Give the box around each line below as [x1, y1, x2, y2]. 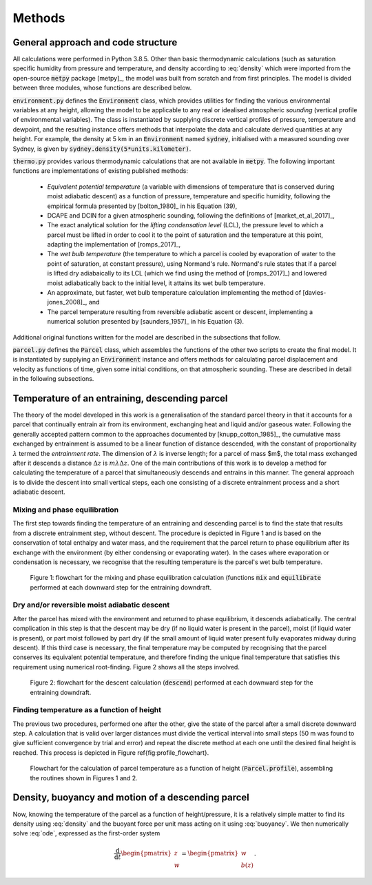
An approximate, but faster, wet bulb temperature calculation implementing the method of [47, 289, 302, 297]
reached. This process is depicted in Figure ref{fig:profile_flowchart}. [12, 748, 209, 757]
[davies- [302, 289, 327, 297]
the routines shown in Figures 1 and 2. [30, 773, 138, 782]
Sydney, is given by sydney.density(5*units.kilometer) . [12, 145, 192, 153]
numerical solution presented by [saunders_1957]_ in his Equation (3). [47, 317, 245, 326]
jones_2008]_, [47, 298, 87, 306]
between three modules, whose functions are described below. [12, 83, 192, 92]
